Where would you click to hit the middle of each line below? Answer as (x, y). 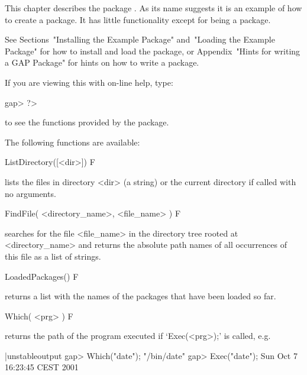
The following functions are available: (72, 142)
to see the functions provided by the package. (87, 122)
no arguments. (30, 193)
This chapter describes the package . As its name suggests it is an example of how (153, 8)
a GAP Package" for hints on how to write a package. (102, 62)
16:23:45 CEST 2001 (42, 367)
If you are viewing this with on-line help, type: (89, 82)
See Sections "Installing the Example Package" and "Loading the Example (140, 39)
